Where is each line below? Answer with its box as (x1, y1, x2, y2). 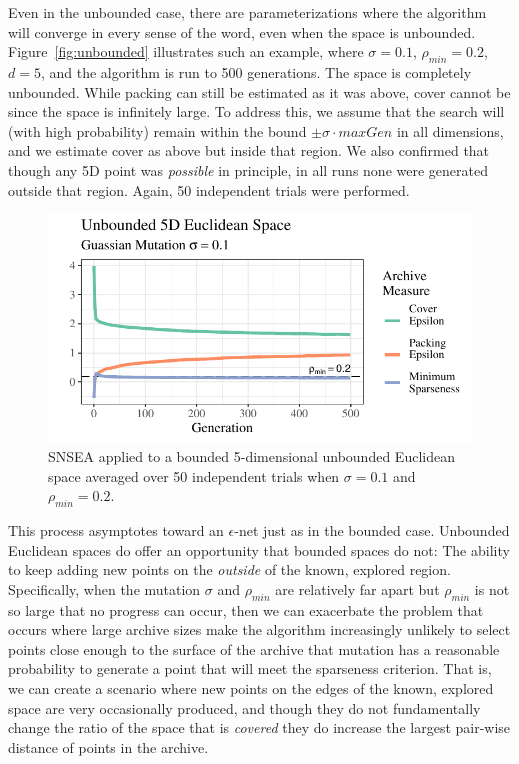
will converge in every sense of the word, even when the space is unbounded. (8, 21, 476, 42)
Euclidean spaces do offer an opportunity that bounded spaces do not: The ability (8, 539, 510, 560)
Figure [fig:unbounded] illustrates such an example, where (8, 41, 364, 62)
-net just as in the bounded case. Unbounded (234, 520, 510, 541)
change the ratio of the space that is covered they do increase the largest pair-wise (8, 717, 511, 738)
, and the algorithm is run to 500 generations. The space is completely (40, 61, 472, 82)
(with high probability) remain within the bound (8, 120, 307, 141)
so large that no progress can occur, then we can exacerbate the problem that (8, 599, 484, 620)
